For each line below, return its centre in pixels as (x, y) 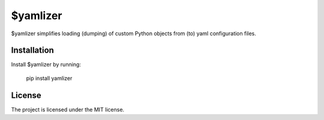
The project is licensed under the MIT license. (68, 109)
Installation (32, 50)
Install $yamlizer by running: (46, 64)
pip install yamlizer (49, 78)
